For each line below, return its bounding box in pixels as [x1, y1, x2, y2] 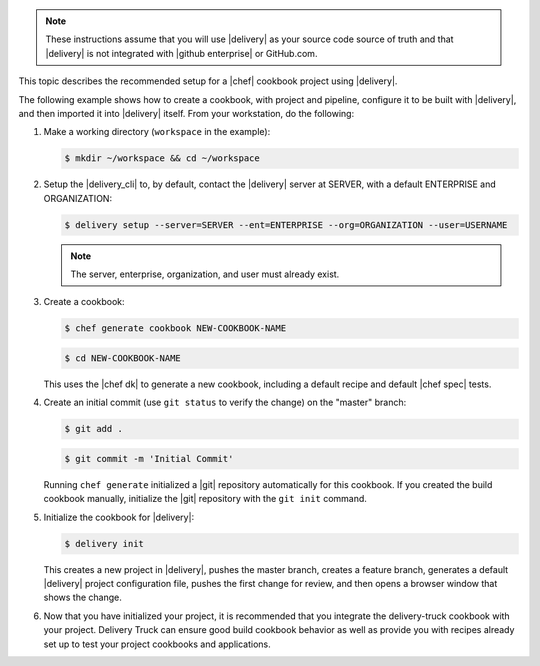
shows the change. [43, 591, 122, 604]
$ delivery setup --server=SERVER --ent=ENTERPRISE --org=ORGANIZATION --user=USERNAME [64, 219, 508, 230]
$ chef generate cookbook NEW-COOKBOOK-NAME [64, 323, 287, 334]
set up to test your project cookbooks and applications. [43, 638, 272, 650]
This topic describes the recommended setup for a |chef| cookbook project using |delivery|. [18, 75, 398, 87]
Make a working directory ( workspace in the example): [43, 126, 271, 138]
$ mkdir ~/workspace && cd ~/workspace [64, 153, 260, 164]
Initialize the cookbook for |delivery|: [43, 511, 195, 523]
